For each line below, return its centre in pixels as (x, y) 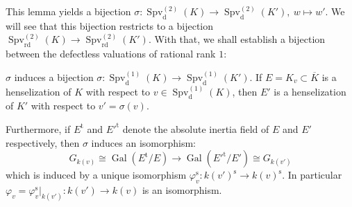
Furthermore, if (38, 128)
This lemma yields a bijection (68, 11)
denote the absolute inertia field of (196, 128)
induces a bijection (54, 76)
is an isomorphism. (182, 189)
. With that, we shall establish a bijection (237, 39)
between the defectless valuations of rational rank (111, 54)
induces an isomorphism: (144, 142)
